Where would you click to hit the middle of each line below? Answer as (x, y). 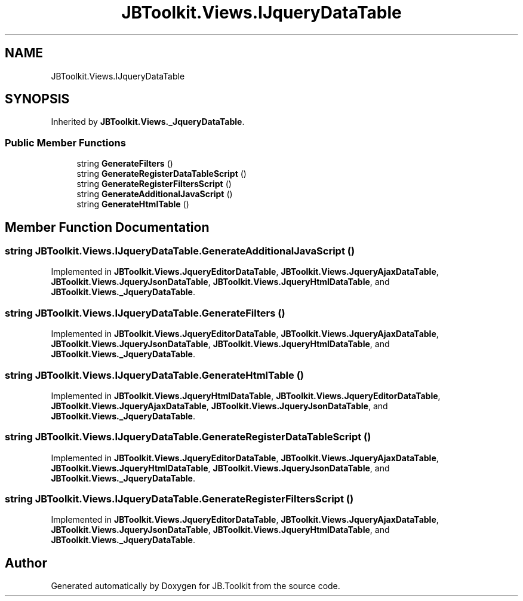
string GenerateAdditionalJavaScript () (155, 194)
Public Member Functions (65, 142)
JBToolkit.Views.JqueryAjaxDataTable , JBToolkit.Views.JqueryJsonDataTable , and (219, 406)
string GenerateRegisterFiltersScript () (154, 184)
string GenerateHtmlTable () (133, 204)
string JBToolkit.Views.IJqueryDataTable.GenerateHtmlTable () (154, 375)
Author (26, 563)
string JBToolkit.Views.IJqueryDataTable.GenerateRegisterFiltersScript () (179, 499)
